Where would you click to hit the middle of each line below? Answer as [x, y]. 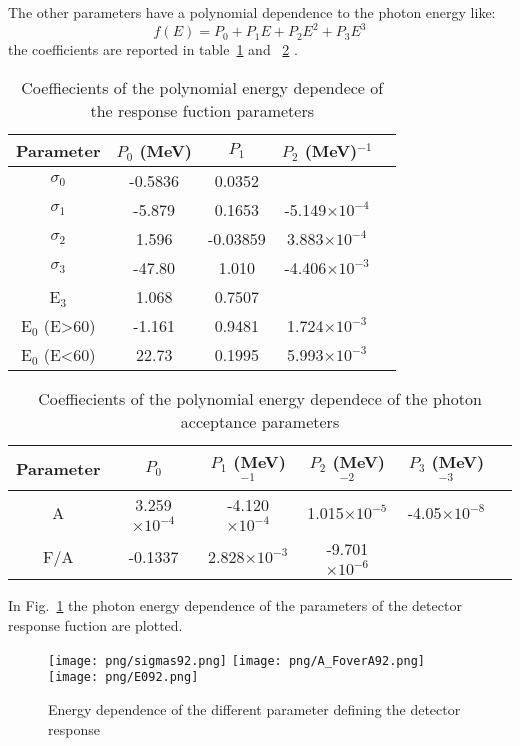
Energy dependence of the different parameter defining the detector [254, 708]
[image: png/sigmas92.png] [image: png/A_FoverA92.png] [236, 660]
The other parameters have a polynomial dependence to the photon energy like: [252, 12]
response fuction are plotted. [95, 625]
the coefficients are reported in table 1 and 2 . [153, 49]
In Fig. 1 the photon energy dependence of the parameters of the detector [235, 605]
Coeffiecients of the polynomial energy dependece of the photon [260, 398]
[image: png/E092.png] [123, 677]
